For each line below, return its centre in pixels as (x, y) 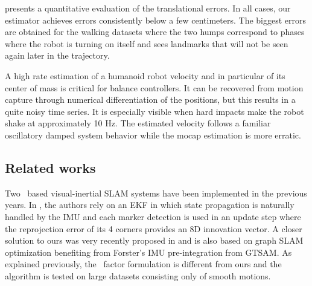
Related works (50, 167)
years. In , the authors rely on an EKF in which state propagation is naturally (150, 205)
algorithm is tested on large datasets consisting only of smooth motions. (138, 275)
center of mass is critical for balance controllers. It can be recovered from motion (154, 87)
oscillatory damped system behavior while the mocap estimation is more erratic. (153, 135)
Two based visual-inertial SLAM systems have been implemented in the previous (156, 193)
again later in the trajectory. (57, 55)
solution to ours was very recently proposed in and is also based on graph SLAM (154, 240)
